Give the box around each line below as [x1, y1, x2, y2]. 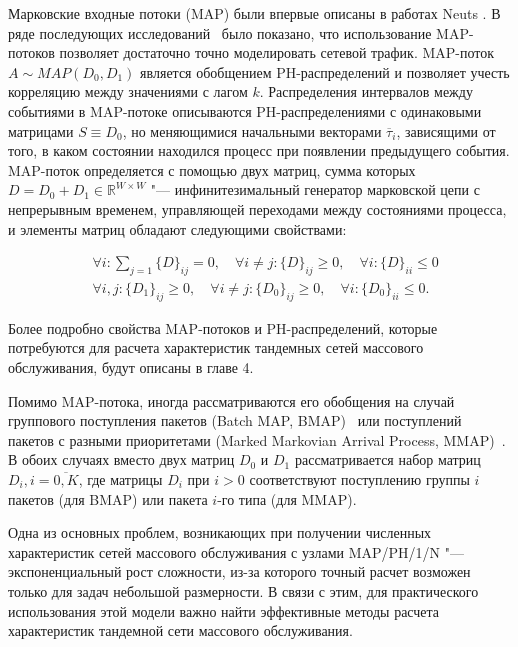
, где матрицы [78, 468, 163, 489]
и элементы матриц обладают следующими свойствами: [8, 218, 347, 239]
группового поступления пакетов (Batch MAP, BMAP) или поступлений [8, 410, 462, 431]
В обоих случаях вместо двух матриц [8, 449, 235, 470]
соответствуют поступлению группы [249, 468, 470, 489]
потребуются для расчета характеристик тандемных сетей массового [8, 337, 424, 358]
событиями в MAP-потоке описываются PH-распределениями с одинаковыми [8, 100, 482, 121]
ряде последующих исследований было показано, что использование [8, 22, 432, 43]
